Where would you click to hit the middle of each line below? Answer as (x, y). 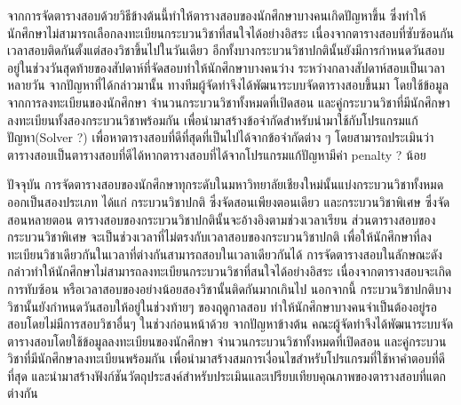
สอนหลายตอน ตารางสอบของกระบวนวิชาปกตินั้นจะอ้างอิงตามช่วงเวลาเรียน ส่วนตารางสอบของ (222, 219)
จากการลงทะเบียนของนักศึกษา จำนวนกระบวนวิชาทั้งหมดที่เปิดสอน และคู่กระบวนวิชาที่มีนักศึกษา (229, 102)
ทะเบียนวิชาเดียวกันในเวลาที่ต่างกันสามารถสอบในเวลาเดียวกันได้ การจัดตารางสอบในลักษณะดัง (225, 254)
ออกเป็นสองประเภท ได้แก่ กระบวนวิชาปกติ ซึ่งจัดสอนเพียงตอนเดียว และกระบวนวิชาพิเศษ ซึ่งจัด (229, 201)
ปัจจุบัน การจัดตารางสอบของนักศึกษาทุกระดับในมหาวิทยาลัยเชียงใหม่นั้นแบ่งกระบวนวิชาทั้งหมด (226, 184)
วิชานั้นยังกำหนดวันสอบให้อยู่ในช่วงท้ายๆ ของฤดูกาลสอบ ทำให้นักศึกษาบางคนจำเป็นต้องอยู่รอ (222, 306)
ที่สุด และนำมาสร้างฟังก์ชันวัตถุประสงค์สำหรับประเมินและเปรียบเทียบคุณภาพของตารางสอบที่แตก (227, 375)
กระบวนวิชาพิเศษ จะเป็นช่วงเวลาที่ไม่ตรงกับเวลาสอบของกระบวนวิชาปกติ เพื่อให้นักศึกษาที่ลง (219, 237)
